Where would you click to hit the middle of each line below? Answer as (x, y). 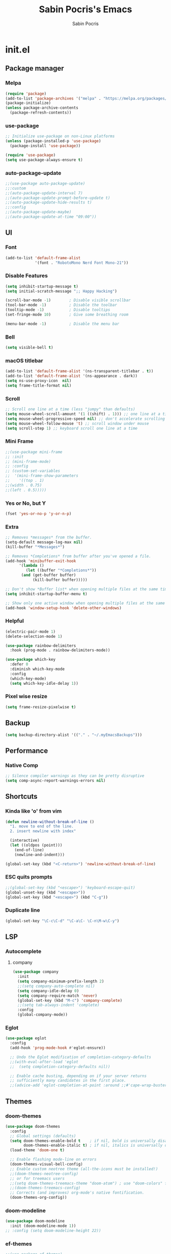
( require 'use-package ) (31, 155)
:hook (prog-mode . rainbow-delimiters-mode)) (60, 651)
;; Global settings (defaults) (43, 1136)
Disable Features (27, 276)
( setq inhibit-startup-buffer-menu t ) (46, 594)
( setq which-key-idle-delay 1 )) (44, 683)
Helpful (15, 621)
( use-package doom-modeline (35, 1221)
